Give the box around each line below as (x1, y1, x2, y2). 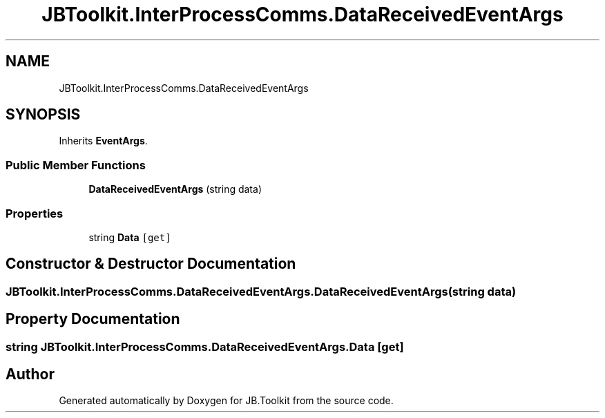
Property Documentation (6, 310, 180, 328)
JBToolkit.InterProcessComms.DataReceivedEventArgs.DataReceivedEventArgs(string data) (6, 284, 517, 298)
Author (6, 365, 55, 383)
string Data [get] (88, 231, 171, 243)
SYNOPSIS (6, 106, 81, 124)
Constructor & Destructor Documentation (6, 255, 296, 273)
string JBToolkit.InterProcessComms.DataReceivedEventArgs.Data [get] (6, 339, 404, 354)
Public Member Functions (6, 158, 146, 172)
